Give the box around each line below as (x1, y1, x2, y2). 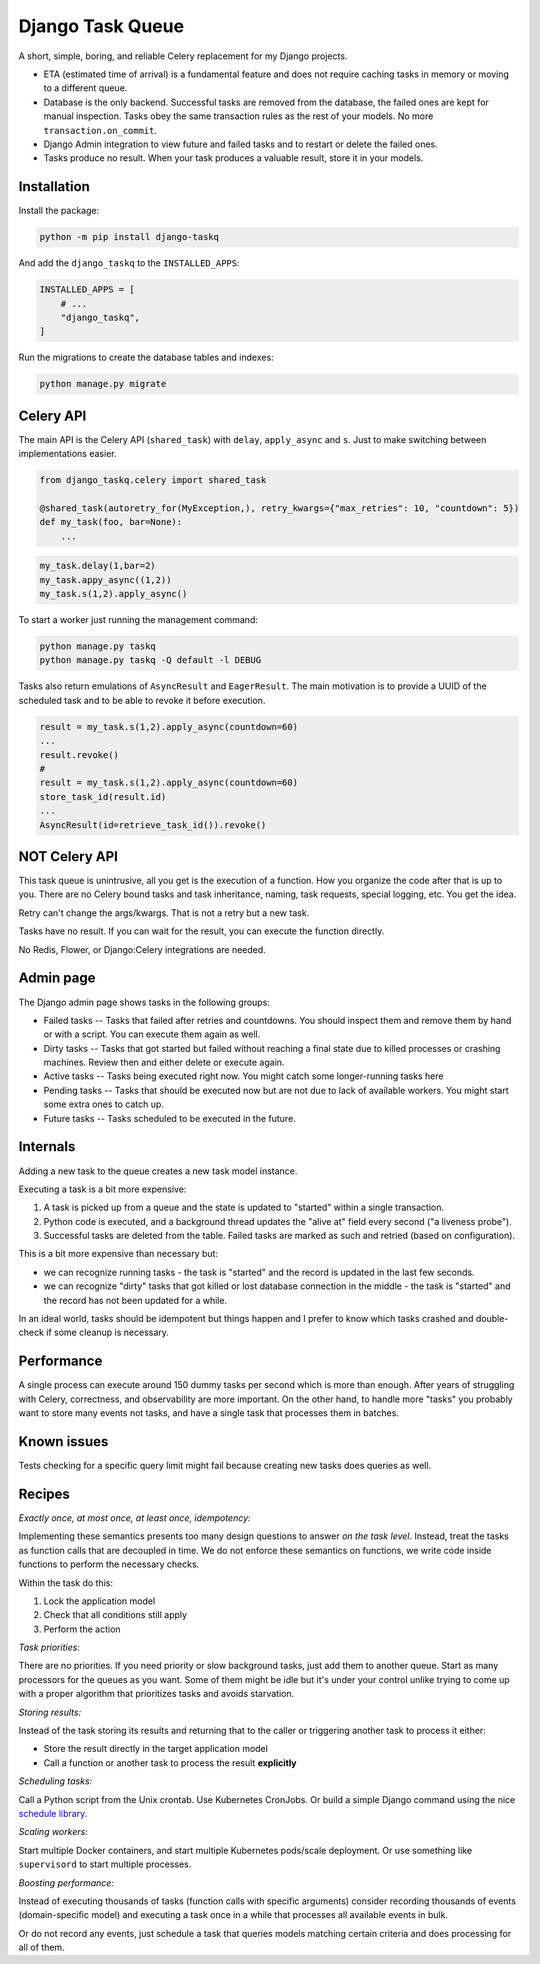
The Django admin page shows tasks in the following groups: (18, 996, 270, 1008)
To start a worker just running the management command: (18, 614, 259, 626)
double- (475, 1313, 509, 1325)
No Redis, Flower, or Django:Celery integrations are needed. (18, 943, 267, 955)
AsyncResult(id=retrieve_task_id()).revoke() (39, 819, 267, 830)
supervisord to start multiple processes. (18, 1858, 192, 1870)
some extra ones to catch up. (43, 1098, 165, 1110)
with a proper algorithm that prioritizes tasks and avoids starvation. (18, 1688, 295, 1700)
